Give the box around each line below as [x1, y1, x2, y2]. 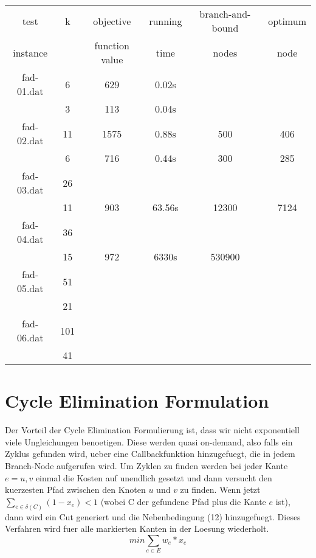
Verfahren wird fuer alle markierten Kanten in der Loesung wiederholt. [5, 522, 269, 535]
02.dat [16, 133, 44, 147]
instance [13, 45, 48, 60]
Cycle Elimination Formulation [5, 388, 269, 413]
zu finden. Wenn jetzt [180, 483, 261, 496]
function [94, 38, 129, 52]
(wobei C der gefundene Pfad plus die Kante [100, 495, 266, 507]
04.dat [16, 232, 44, 246]
